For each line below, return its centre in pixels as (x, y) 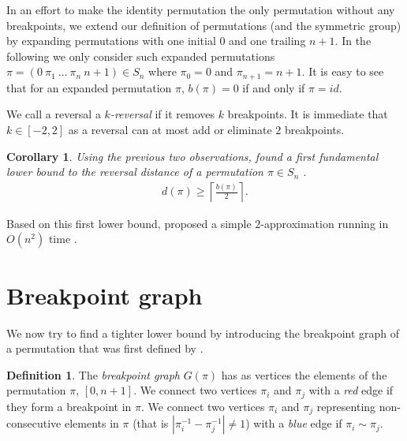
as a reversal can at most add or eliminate (170, 130)
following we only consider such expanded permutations (141, 56)
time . (63, 239)
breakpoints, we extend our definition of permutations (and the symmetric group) (204, 25)
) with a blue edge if (294, 423)
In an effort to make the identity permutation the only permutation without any (201, 9)
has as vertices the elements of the (304, 374)
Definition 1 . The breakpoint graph (93, 374)
